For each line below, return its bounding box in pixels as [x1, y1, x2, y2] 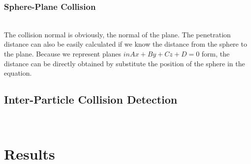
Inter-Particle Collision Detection [4, 92, 178, 107]
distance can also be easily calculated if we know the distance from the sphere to [4, 39, 247, 49]
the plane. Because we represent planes [4, 49, 122, 58]
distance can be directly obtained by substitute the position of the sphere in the [4, 58, 245, 68]
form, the [201, 49, 230, 58]
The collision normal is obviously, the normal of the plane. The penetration [4, 29, 231, 39]
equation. [4, 68, 32, 78]
